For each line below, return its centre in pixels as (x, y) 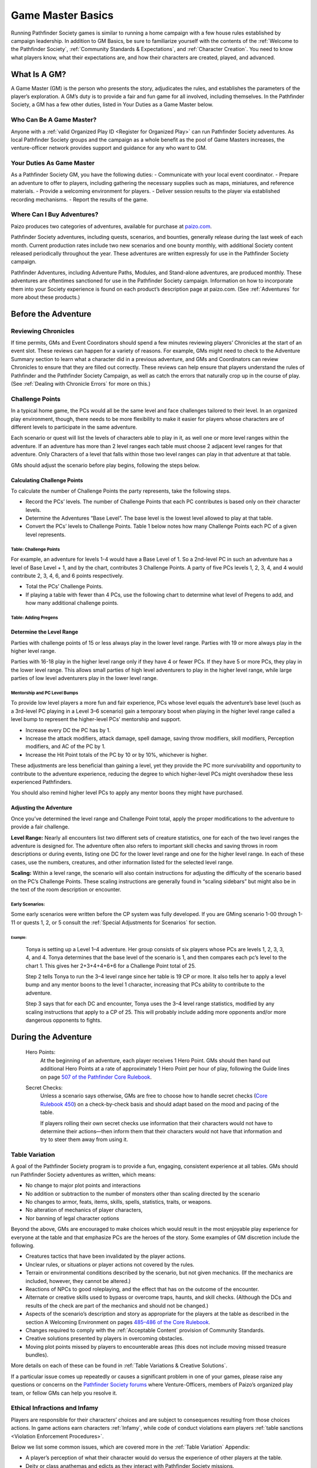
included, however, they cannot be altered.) (78, 1281)
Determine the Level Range (45, 632)
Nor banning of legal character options (72, 1218)
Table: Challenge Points (36, 549)
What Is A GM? (39, 74)
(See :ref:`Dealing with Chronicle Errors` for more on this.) (81, 384)
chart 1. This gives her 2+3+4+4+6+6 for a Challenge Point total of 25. (111, 965)
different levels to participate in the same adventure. (74, 427)
